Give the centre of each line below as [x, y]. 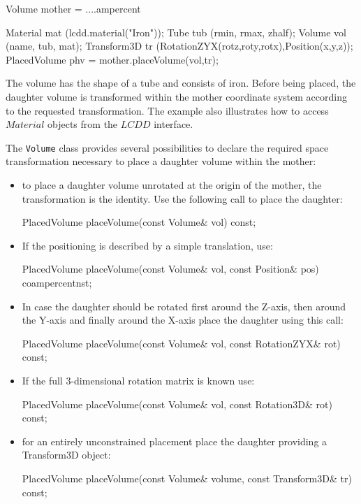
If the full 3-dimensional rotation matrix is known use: [138, 380]
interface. [174, 124]
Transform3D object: [66, 455]
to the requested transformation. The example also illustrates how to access [167, 110]
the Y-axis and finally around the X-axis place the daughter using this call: [183, 320]
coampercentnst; [57, 282]
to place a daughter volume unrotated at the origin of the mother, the [172, 185]
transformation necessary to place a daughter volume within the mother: [161, 161]
